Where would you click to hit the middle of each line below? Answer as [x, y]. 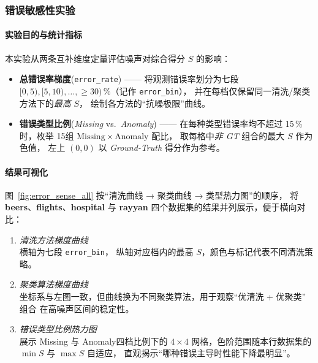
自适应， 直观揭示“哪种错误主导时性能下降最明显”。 [191, 353]
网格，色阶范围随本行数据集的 [252, 341]
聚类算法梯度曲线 [54, 284]
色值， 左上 [42, 147]
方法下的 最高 [45, 103]
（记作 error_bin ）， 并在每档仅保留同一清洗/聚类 [210, 90]
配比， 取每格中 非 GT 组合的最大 [218, 135]
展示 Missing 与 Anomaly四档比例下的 [93, 341]
